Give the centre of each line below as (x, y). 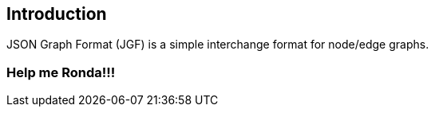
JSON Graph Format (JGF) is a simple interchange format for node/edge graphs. (218, 45)
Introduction (57, 14)
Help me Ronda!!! (61, 72)
